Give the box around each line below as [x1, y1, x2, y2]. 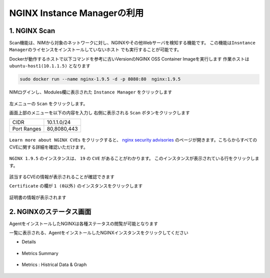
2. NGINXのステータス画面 [9, 207, 91, 216]
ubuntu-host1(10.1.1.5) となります [9, 63, 90, 69]
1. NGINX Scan [9, 26, 55, 35]
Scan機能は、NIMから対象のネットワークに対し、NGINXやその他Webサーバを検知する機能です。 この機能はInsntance [9, 40, 256, 46]
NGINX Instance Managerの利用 [9, 7, 144, 18]
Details [21, 239, 36, 245]
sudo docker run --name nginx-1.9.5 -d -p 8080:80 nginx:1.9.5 [19, 76, 181, 82]
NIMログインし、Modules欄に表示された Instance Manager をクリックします [9, 89, 172, 95]
